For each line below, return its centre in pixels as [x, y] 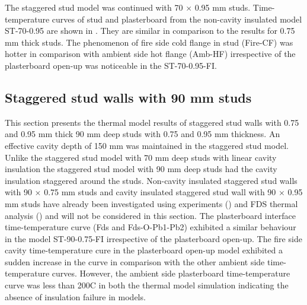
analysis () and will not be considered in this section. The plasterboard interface [151, 215]
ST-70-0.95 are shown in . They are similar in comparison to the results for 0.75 [150, 31]
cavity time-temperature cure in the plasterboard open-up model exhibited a [144, 250]
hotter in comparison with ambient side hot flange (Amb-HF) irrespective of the [150, 54]
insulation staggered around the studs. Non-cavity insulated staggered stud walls [151, 180]
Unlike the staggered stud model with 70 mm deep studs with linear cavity [141, 157]
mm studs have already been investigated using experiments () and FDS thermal [151, 203]
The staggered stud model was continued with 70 [94, 7]
